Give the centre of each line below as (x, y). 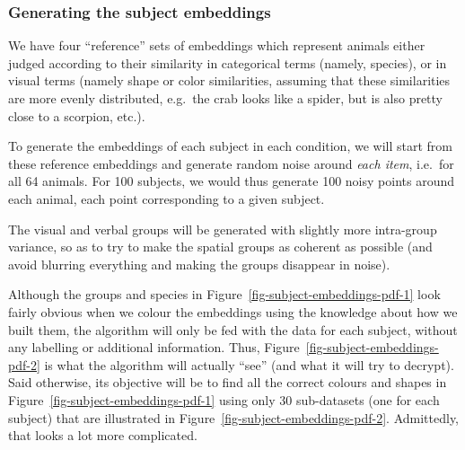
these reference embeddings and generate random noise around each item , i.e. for (231, 163)
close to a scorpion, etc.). (77, 115)
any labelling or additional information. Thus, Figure (154, 347)
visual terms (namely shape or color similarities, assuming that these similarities (229, 80)
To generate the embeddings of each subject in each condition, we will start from (230, 146)
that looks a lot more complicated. (103, 435)
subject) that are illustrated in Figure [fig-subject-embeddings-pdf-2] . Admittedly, (233, 417)
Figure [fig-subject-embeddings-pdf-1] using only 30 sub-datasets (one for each (224, 399)
